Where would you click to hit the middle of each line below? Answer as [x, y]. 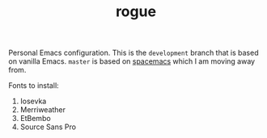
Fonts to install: [34, 86]
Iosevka [33, 101]
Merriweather [43, 110]
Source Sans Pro [48, 127]
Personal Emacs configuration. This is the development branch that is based [133, 53]
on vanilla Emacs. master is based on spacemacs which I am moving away [132, 61]
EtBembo [35, 119]
